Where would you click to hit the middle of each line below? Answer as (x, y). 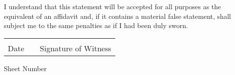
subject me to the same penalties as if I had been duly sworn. (96, 25)
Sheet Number (25, 68)
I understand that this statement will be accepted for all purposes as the (113, 6)
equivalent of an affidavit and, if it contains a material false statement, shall (117, 16)
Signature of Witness (75, 48)
